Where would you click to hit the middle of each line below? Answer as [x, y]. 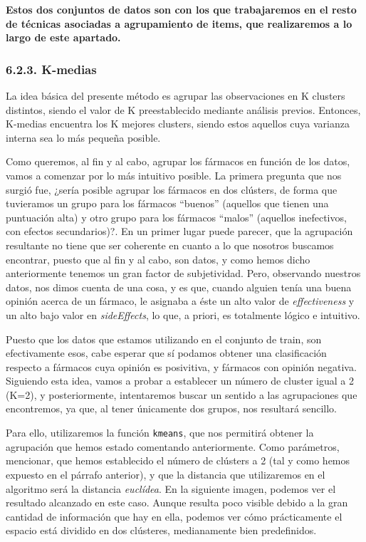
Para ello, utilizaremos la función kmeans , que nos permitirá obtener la [160, 433]
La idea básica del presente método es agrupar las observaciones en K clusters [176, 95]
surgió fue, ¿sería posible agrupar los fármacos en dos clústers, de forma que [172, 189]
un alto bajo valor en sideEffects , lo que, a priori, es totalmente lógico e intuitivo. [183, 314]
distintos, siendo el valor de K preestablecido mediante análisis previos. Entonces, [183, 109]
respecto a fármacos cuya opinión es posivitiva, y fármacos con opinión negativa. [181, 366]
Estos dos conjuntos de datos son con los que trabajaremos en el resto [181, 9]
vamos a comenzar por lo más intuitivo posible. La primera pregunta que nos [174, 175]
